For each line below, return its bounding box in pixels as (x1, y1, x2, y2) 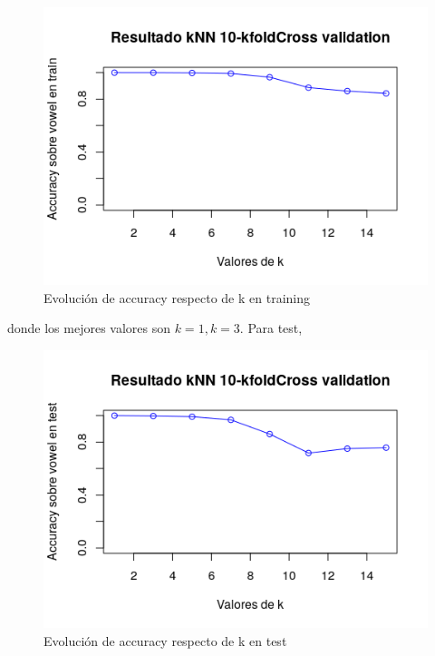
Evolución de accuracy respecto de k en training (43, 288, 310, 307)
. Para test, (239, 318, 303, 338)
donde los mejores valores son (7, 318, 171, 338)
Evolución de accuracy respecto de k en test (43, 631, 287, 650)
